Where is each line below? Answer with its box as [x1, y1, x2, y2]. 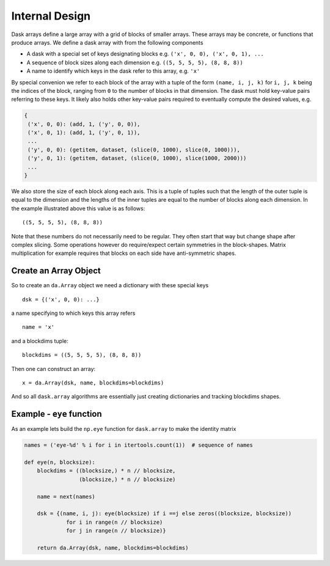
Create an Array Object [11, 266, 101, 276]
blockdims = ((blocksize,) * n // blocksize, [37, 468, 176, 474]
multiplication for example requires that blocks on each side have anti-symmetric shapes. [11, 249, 237, 257]
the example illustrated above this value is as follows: [11, 205, 145, 212]
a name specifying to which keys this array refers [11, 309, 136, 317]
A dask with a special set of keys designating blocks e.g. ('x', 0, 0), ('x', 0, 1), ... [26, 50, 264, 57]
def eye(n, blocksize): [24, 459, 96, 466]
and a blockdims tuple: [11, 337, 68, 345]
